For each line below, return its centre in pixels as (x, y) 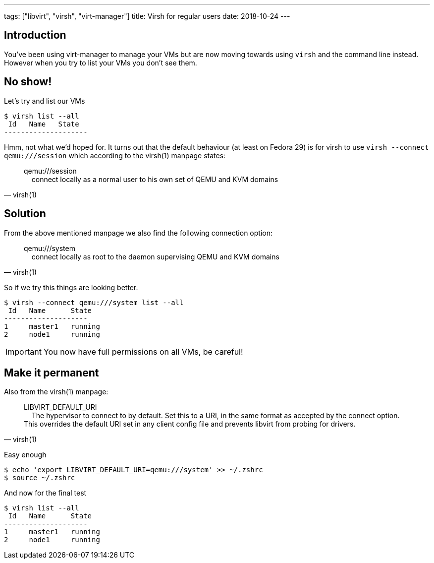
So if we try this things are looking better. (71, 287)
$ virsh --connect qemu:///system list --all (94, 302)
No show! (28, 82)
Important (24, 351)
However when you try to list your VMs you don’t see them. (101, 63)
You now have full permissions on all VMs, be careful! (143, 351)
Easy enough (25, 455)
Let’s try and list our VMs (45, 101)
